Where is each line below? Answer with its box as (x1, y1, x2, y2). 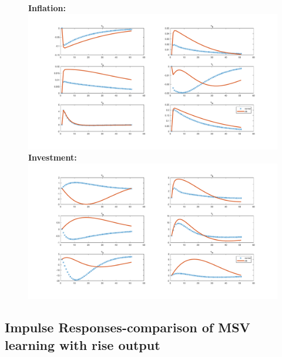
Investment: (28, 151, 77, 164)
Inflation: (28, 2, 66, 14)
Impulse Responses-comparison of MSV (5, 318, 250, 336)
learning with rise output (5, 335, 160, 353)
